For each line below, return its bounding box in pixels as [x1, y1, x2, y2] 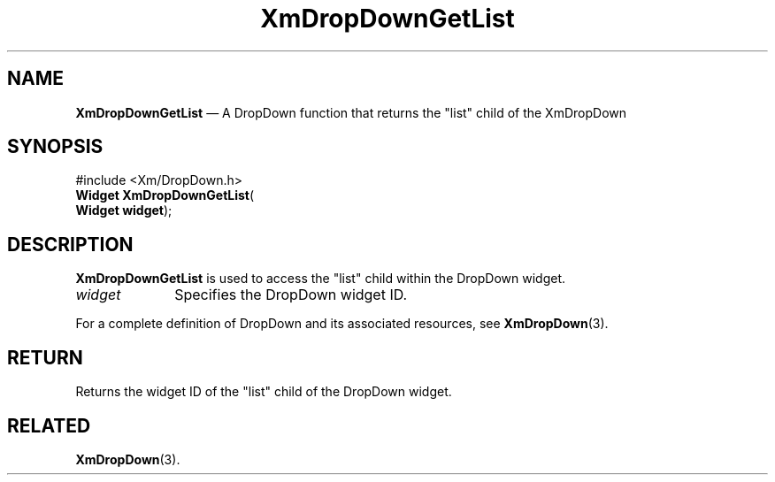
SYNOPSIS [7, 135, 104, 158]
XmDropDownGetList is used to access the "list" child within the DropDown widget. [75, 271, 566, 287]
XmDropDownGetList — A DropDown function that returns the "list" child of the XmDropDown [75, 104, 627, 120]
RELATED [7, 414, 91, 437]
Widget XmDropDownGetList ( [75, 187, 255, 203]
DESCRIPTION [7, 233, 134, 256]
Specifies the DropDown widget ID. [174, 286, 408, 304]
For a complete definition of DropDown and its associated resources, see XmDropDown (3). [75, 316, 609, 332]
